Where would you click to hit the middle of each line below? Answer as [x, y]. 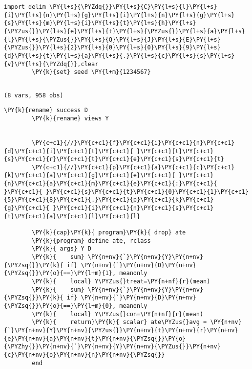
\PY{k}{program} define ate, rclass [91, 241]
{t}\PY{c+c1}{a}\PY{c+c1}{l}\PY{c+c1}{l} [72, 216]
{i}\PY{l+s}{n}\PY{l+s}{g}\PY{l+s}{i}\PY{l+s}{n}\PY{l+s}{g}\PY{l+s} [119, 15]
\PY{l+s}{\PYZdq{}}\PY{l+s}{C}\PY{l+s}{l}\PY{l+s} [133, 7]
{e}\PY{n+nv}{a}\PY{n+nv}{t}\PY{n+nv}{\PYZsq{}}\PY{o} [95, 338]
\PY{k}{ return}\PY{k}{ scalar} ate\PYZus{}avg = [119, 322]
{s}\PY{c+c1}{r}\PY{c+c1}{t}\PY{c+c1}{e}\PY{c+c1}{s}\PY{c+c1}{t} [114, 159]
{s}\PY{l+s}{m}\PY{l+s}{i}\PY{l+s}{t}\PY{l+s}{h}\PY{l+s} [100, 23]
